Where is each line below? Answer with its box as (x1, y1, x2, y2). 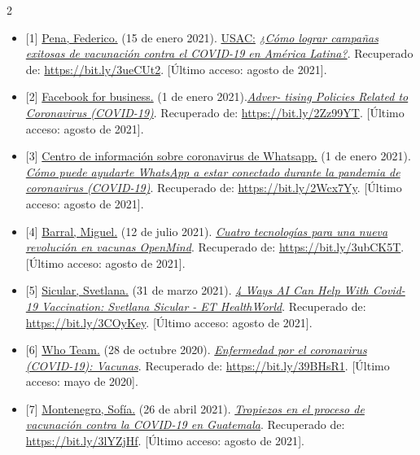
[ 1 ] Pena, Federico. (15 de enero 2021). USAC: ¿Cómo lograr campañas (25, 28, 378, 46)
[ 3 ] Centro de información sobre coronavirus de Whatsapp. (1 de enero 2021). (25, 147, 411, 164)
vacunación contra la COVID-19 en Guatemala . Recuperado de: (25, 416, 345, 433)
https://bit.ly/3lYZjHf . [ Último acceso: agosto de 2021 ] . (25, 432, 304, 449)
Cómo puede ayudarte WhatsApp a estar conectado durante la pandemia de (25, 163, 400, 180)
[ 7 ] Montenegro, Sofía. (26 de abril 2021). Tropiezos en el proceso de (25, 400, 365, 417)
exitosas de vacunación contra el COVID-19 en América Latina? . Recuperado (25, 45, 413, 62)
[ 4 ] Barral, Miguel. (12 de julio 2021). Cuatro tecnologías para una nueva (25, 222, 388, 239)
